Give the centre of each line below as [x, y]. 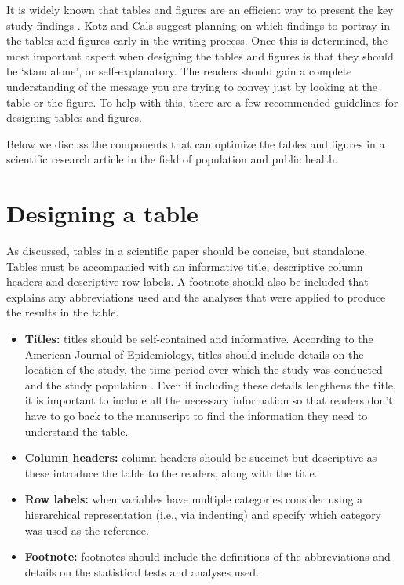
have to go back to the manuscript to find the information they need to [196, 415]
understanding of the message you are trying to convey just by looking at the [192, 86]
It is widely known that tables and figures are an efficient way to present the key [200, 9]
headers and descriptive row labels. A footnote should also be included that [187, 282]
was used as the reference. [87, 530]
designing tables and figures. [74, 117]
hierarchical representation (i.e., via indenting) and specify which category [203, 514]
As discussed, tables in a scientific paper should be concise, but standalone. [187, 251]
